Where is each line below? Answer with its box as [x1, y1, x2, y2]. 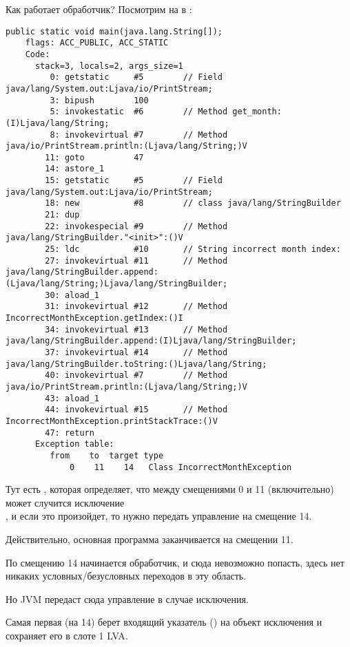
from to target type [50, 450, 164, 460]
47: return [45, 427, 94, 438]
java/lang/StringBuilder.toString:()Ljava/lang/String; [6, 359, 267, 369]
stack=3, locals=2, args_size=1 [34, 61, 183, 71]
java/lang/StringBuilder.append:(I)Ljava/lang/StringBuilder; [6, 336, 297, 346]
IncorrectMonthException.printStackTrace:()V [6, 416, 218, 426]
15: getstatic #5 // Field [45, 176, 223, 186]
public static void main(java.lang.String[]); [6, 26, 223, 36]
